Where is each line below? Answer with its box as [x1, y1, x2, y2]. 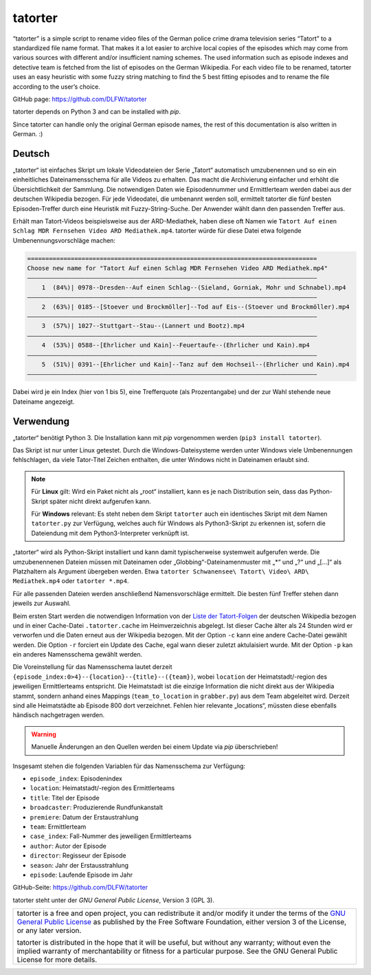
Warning [31, 730, 56, 738]
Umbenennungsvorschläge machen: [12, 236, 116, 244]
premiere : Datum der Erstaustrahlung [30, 813, 139, 821]
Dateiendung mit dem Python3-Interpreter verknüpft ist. [31, 529, 190, 537]
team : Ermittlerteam [30, 822, 87, 831]
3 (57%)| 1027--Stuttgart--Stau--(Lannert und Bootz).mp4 [41, 322, 245, 330]
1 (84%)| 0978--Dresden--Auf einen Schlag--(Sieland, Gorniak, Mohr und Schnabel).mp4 [41, 283, 346, 292]
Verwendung [12, 415, 70, 427]
